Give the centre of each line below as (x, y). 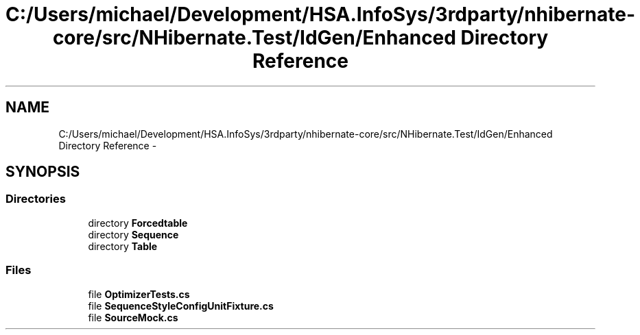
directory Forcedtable (138, 223)
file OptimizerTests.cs (139, 294)
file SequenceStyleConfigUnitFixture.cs (181, 306)
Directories (36, 199)
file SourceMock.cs (133, 317)
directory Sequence (133, 234)
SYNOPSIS (43, 172)
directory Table (123, 246)
